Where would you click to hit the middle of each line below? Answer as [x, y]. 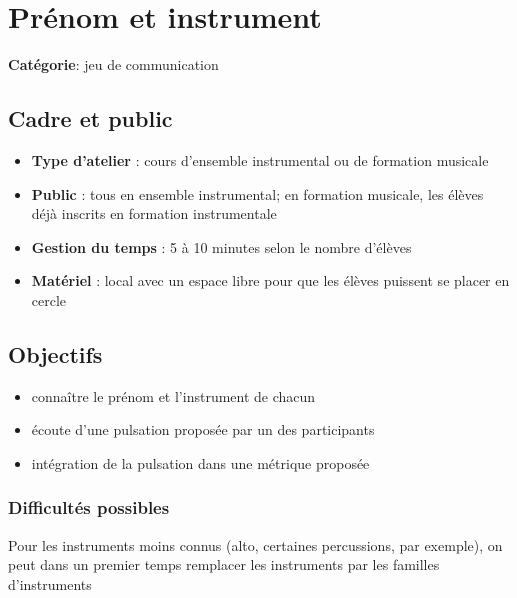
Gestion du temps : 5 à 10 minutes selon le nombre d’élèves [221, 246]
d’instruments [50, 583]
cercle [49, 299]
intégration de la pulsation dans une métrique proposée [200, 462]
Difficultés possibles [89, 507]
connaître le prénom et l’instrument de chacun [173, 395]
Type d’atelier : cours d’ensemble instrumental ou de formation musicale [260, 159]
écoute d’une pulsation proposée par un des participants [203, 429]
